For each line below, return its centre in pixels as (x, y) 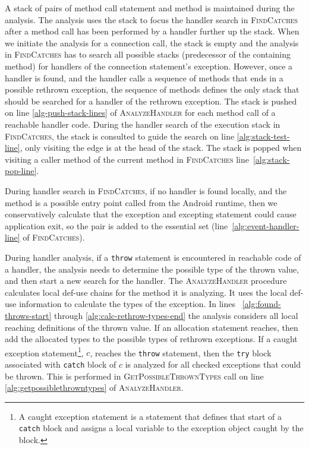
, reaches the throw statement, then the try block (181, 352)
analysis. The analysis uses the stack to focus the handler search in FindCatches (152, 19)
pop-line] (21, 171)
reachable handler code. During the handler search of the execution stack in (143, 124)
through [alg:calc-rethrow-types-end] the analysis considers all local (176, 315)
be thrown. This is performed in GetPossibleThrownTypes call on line (134, 376)
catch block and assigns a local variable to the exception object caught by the (161, 428)
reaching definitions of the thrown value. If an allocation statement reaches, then (152, 327)
